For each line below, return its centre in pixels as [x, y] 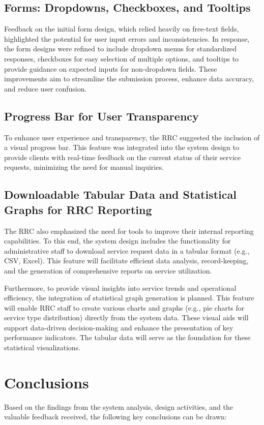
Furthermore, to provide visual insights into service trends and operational [120, 287]
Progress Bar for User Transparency [101, 116]
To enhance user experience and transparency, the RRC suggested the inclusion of [132, 137]
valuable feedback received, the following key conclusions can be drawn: [115, 417]
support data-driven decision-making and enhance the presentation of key [119, 327]
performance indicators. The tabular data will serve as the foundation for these [127, 337]
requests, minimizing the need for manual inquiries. [84, 167]
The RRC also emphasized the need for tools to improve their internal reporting [129, 231]
